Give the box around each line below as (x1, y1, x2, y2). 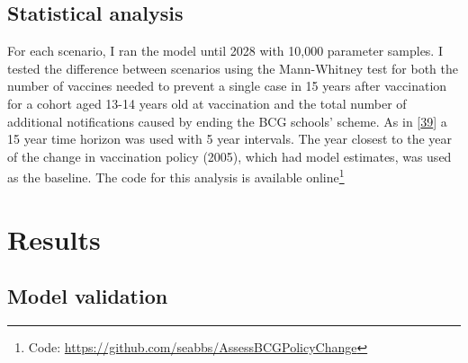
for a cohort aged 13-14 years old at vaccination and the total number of (7, 93, 407, 112)
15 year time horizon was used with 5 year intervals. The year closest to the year (7, 129, 453, 148)
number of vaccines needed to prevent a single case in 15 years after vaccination (7, 76, 447, 95)
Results (7, 220, 101, 257)
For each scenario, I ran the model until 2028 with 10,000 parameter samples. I (7, 41, 443, 60)
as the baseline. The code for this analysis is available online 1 (7, 165, 345, 187)
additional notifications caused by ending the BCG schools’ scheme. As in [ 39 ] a (7, 111, 447, 130)
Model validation (7, 282, 168, 310)
